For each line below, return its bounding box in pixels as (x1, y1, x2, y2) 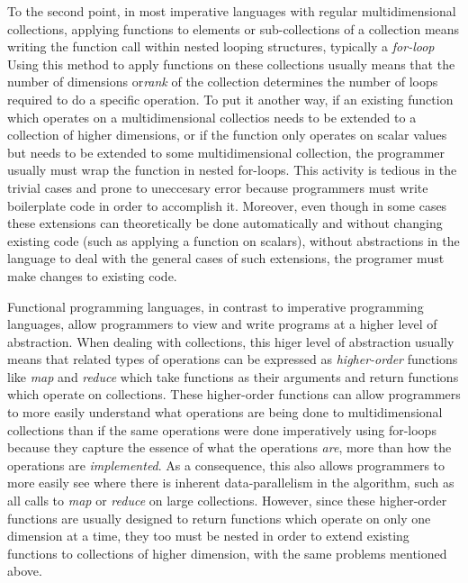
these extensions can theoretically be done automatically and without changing (7, 214, 443, 232)
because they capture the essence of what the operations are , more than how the (7, 438, 452, 457)
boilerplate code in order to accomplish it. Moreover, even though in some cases (7, 196, 447, 214)
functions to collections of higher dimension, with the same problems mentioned (7, 543, 447, 562)
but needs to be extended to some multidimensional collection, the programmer (7, 142, 445, 161)
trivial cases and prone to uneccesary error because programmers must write (7, 178, 428, 196)
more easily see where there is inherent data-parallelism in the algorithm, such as (7, 473, 454, 492)
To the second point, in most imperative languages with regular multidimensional (7, 2, 456, 20)
